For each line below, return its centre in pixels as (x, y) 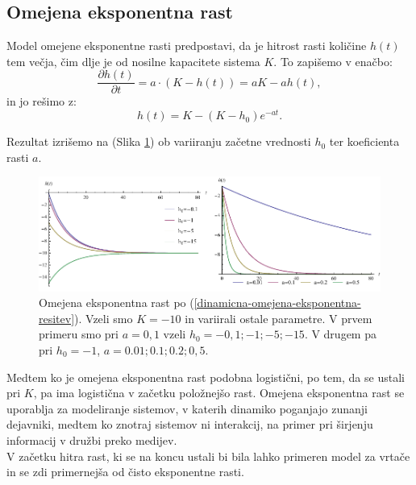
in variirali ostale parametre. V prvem (279, 318)
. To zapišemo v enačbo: (333, 61)
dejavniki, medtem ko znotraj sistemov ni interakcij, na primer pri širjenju (190, 424)
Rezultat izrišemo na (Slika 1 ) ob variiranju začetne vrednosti (159, 141)
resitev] (57, 318)
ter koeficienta (364, 141)
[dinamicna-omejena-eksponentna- (277, 303)
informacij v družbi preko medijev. (92, 439)
